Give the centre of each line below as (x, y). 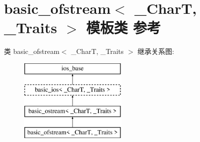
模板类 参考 (123, 27)
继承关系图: (156, 51)
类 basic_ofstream (32, 51)
